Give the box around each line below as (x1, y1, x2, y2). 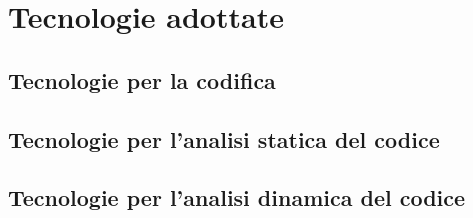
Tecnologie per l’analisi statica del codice (8, 123, 440, 154)
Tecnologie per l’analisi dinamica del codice (8, 182, 466, 213)
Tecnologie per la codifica (8, 64, 276, 95)
